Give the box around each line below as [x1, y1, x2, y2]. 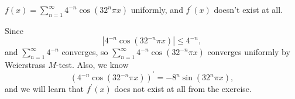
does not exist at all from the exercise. [114, 83, 252, 95]
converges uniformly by [207, 46, 290, 58]
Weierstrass [5, 59, 46, 71]
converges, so [61, 46, 108, 58]
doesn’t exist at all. [214, 4, 283, 15]
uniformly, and [131, 4, 183, 15]
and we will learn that [5, 83, 84, 95]
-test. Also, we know [56, 59, 129, 71]
